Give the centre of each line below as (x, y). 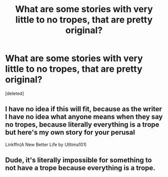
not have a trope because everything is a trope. (80, 168)
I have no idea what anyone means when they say (84, 117)
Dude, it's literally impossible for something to (78, 160)
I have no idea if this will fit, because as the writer (84, 109)
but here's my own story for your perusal (70, 132)
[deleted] (14, 93)
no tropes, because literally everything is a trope (82, 125)
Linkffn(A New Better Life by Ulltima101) (46, 144)
